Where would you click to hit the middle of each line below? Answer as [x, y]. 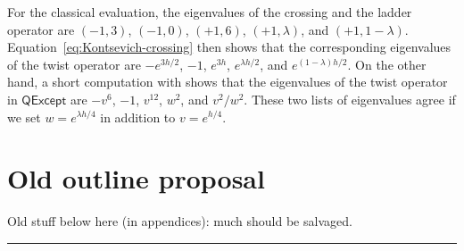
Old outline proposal [136, 178]
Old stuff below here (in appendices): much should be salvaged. [180, 221]
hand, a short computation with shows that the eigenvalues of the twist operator [228, 82]
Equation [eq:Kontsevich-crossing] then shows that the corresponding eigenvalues [229, 47]
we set [24, 117]
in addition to [138, 117]
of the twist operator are [74, 64]
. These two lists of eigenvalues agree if [350, 99]
